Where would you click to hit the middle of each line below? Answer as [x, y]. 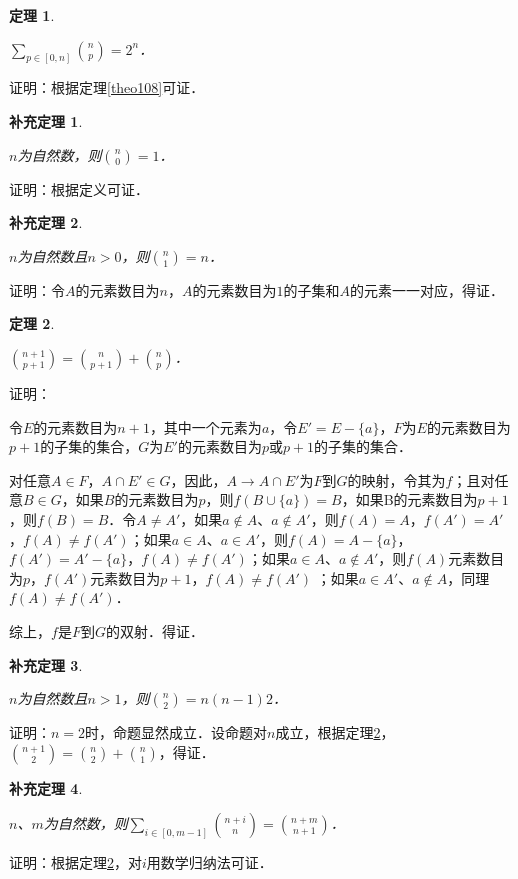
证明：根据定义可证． [79, 188]
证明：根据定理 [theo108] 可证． [107, 87]
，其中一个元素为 [205, 426]
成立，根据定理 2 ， [335, 732]
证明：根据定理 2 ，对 [75, 862]
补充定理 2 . [46, 222]
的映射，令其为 [396, 479]
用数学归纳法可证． [209, 862]
